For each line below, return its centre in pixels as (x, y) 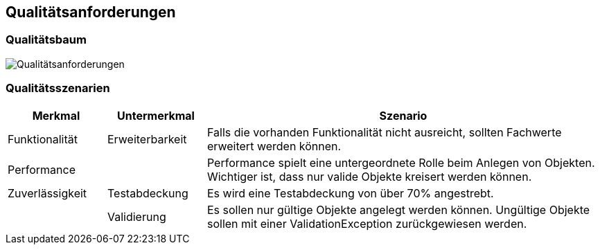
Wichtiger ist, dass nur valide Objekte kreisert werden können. (369, 176)
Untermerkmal (156, 115)
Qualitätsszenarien (58, 88)
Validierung (136, 216)
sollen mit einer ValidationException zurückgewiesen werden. (367, 223)
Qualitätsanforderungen (91, 12)
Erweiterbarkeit (147, 139)
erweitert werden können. (274, 146)
